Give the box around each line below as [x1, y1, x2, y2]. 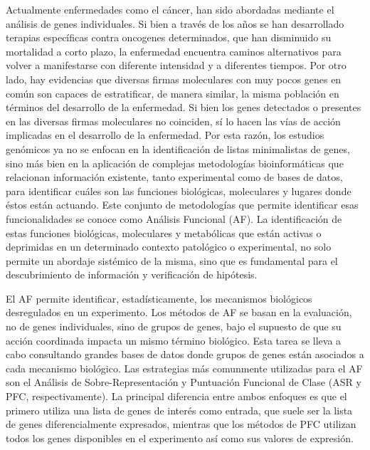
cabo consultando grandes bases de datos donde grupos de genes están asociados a [6, 347, 364, 362]
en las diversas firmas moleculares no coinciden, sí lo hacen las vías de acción [6, 113, 341, 128]
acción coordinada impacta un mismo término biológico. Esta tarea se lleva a [6, 333, 342, 347]
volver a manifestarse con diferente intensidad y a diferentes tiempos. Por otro [6, 58, 347, 73]
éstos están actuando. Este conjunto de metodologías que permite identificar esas [6, 197, 359, 212]
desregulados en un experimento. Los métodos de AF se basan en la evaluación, [6, 305, 352, 320]
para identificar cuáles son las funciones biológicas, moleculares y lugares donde [6, 183, 351, 198]
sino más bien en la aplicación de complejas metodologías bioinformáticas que [6, 155, 344, 170]
